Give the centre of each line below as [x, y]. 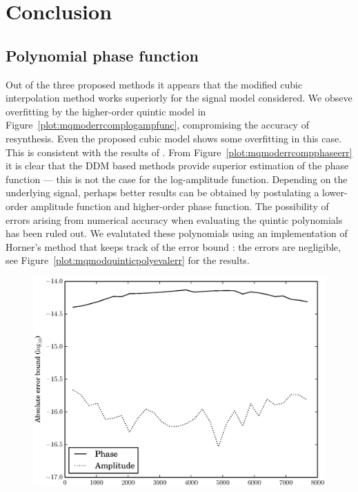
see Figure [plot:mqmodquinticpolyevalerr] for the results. [128, 260]
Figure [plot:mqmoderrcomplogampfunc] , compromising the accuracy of [157, 125]
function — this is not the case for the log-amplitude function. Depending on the [177, 179]
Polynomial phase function [102, 55]
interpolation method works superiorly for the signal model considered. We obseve [179, 98]
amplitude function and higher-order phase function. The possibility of [180, 206]
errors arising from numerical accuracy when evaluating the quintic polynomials [174, 219]
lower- [335, 192]
